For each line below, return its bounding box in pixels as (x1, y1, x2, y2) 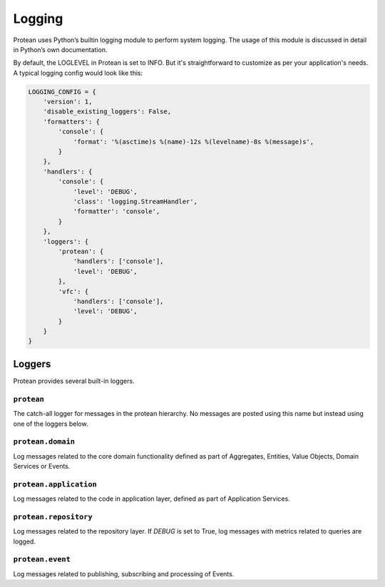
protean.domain (13, 437, 75, 446)
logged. (13, 537, 36, 546)
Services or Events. (13, 462, 71, 471)
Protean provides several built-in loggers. (13, 377, 135, 385)
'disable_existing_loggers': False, (43, 108, 171, 116)
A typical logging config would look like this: (13, 68, 143, 77)
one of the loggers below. (13, 419, 88, 428)
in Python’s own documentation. (13, 45, 108, 53)
